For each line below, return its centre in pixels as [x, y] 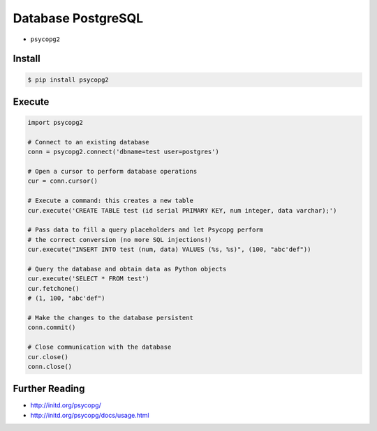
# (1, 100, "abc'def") [66, 298]
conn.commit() [52, 327]
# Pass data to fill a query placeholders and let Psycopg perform [146, 230]
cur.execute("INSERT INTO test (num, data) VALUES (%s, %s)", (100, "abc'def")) [169, 250]
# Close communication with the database [99, 347]
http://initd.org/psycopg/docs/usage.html [90, 415]
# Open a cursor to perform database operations [112, 172]
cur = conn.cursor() [62, 181]
